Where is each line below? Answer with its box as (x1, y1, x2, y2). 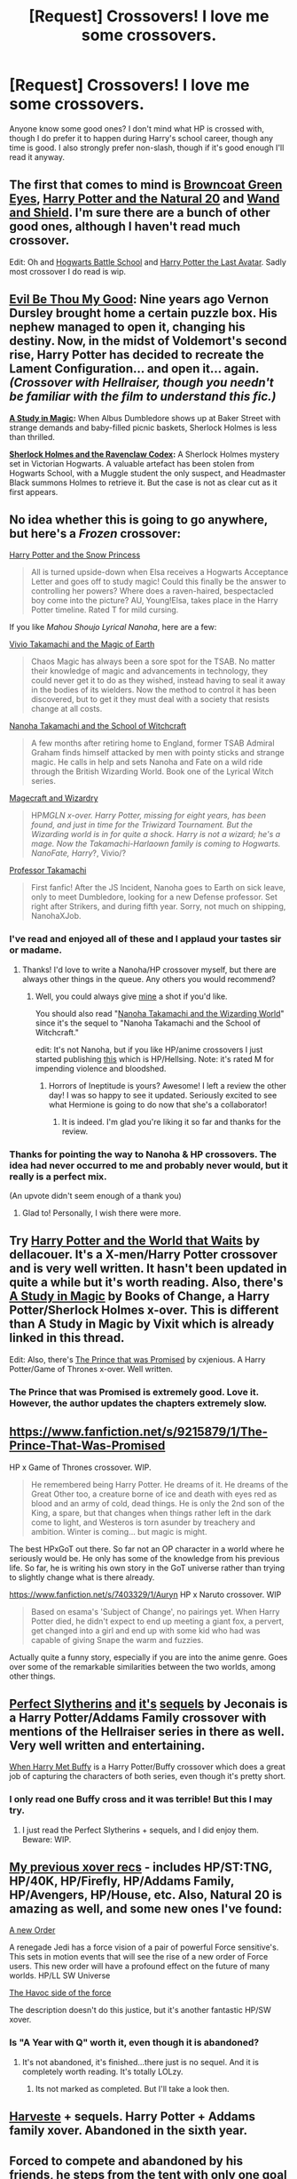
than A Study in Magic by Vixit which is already (9, 1317, 275, 1332)
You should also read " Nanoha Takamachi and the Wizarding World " (35, 1008, 285, 1018)
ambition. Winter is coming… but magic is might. (30, 1526, 207, 1536)
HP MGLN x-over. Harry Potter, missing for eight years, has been (30, 810, 267, 821)
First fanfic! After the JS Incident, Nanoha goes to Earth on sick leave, (30, 882, 286, 893)
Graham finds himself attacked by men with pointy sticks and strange (30, 747, 285, 758)
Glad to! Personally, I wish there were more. (21, 1207, 182, 1218)
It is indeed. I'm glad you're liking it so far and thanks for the (61, 1116, 281, 1127)
